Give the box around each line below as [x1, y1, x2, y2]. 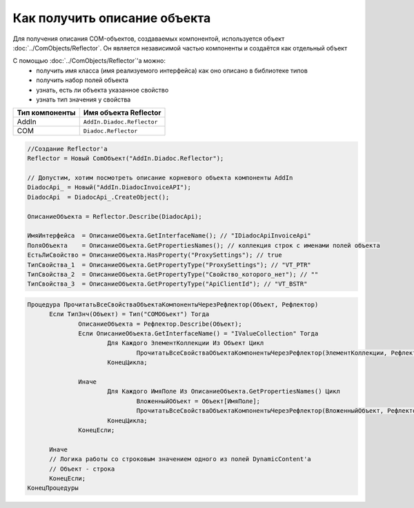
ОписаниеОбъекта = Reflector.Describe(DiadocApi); [27, 213, 203, 220]
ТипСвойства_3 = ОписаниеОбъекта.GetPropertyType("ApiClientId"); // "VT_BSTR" [27, 280, 308, 288]
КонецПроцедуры [27, 484, 79, 492]
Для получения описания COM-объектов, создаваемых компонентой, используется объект [12, 35, 285, 43]
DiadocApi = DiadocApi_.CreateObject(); [27, 193, 170, 201]
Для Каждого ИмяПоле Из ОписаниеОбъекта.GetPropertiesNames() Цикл [107, 387, 341, 395]
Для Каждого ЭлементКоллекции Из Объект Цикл [107, 339, 264, 347]
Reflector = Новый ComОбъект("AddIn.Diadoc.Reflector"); [27, 155, 224, 162]
